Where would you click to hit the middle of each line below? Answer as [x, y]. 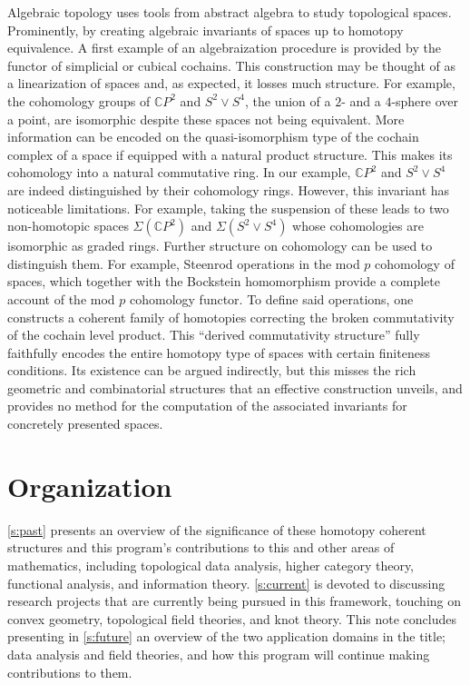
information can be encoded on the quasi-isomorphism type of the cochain [213, 137]
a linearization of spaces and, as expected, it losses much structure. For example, [231, 83]
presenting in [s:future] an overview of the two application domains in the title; [226, 636]
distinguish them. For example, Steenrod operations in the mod [184, 263]
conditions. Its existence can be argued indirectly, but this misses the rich [212, 370]
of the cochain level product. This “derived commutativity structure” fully [214, 335]
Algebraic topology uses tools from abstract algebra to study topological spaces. [230, 12]
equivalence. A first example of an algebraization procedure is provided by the [224, 48]
